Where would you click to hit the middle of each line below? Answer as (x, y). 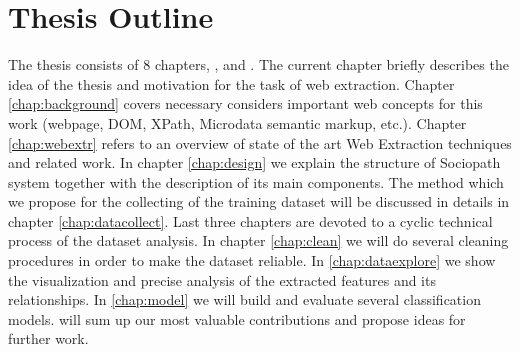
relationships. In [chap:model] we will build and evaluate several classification (244, 299)
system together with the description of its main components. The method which (256, 181)
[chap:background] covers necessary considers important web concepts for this (245, 103)
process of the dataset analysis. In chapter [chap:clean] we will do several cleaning (258, 240)
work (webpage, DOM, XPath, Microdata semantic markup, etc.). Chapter (237, 122)
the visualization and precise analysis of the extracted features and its (222, 279)
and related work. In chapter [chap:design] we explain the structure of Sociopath (254, 162)
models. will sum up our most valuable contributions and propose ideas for (237, 318)
